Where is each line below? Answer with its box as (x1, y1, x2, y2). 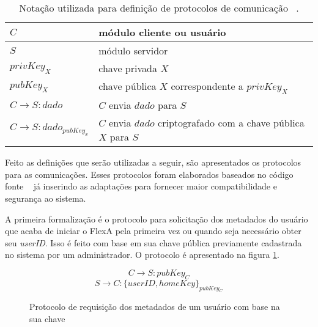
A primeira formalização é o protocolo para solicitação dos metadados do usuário (5, 212, 308, 225)
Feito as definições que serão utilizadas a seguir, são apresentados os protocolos (5, 156, 301, 169)
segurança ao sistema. (5, 191, 86, 204)
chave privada (98, 61, 157, 75)
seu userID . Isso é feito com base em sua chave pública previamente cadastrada (5, 236, 302, 249)
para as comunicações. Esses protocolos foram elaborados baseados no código (5, 167, 294, 180)
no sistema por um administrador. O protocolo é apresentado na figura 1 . (5, 248, 279, 261)
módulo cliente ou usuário (98, 25, 226, 39)
